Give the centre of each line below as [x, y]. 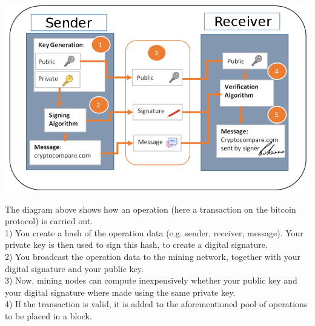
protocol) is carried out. [49, 221]
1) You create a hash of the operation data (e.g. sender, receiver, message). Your [154, 232]
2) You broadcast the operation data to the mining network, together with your [153, 256]
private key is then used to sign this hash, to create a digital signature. [136, 244]
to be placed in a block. [48, 315]
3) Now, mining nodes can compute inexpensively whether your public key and [151, 280]
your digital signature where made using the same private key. [120, 292]
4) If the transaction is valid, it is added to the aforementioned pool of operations [156, 304]
